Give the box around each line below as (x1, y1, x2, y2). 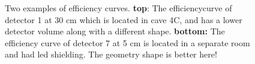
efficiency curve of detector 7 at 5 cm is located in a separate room (5, 36, 250, 49)
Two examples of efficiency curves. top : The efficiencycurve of (5, 2, 232, 14)
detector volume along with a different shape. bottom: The (5, 25, 225, 37)
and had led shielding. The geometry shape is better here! (5, 48, 217, 60)
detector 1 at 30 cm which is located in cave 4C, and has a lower (5, 13, 242, 25)
